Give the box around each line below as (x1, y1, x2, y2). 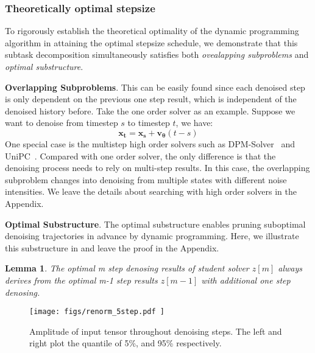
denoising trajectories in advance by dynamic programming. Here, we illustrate (5, 229, 299, 242)
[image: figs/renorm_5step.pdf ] (29, 307, 165, 316)
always (278, 262, 302, 274)
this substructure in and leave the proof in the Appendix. (5, 241, 219, 254)
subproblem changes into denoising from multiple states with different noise (5, 173, 287, 186)
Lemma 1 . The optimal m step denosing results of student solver (5, 262, 249, 274)
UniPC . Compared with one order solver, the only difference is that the (5, 149, 276, 162)
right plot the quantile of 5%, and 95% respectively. (29, 337, 222, 349)
